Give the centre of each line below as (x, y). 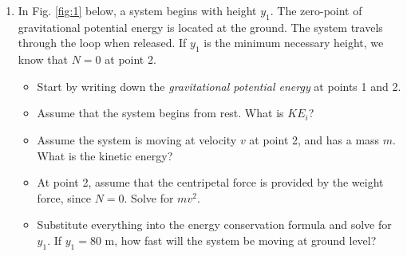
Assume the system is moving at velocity (137, 139)
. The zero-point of (316, 10)
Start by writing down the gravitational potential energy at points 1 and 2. (219, 86)
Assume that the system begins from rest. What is (160, 113)
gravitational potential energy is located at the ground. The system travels (200, 27)
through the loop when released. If (102, 43)
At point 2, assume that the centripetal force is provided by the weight (210, 182)
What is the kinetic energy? (105, 155)
